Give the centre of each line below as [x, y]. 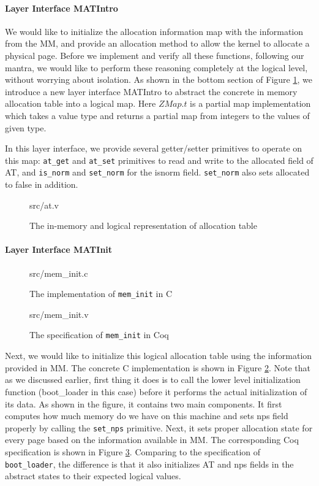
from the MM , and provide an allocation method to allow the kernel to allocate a [157, 43]
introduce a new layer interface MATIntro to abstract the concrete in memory [151, 91]
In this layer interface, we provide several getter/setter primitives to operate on [154, 148]
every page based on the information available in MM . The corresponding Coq [152, 440]
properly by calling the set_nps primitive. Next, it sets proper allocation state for [159, 427]
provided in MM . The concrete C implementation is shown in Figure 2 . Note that [158, 367]
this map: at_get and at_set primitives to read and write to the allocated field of [159, 160]
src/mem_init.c [59, 273]
